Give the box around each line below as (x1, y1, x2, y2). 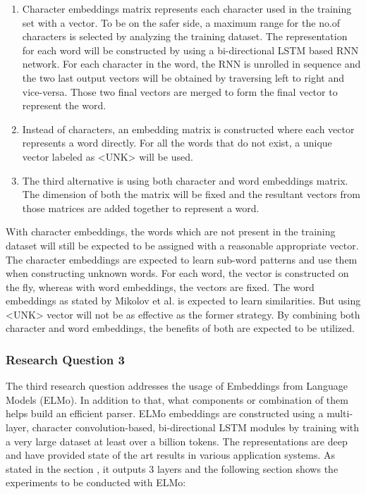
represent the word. (22, 98, 106, 113)
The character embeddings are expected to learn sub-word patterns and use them (6, 252, 358, 266)
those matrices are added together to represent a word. (22, 200, 260, 215)
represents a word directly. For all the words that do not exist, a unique (22, 135, 332, 150)
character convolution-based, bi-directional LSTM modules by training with (32, 420, 360, 435)
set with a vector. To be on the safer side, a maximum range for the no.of (22, 15, 341, 30)
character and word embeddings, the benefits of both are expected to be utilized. (6, 321, 355, 335)
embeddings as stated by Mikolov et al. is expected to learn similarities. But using (6, 293, 361, 308)
